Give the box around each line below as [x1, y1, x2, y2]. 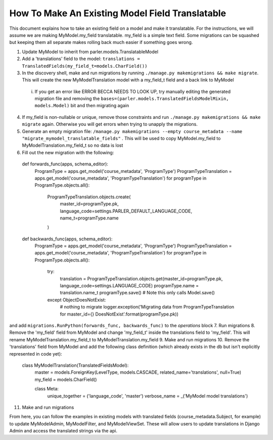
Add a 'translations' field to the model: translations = [22, 56, 140, 62]
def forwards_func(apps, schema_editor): [22, 161, 109, 167]
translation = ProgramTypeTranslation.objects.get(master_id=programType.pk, [60, 276, 223, 282]
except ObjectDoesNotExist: [47, 296, 106, 303]
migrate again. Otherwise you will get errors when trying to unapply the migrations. [22, 121, 198, 127]
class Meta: [34, 386, 59, 392]
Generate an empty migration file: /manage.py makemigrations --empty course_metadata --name [22, 128, 243, 134]
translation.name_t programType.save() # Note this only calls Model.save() [60, 290, 215, 296]
